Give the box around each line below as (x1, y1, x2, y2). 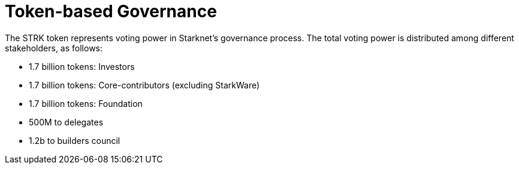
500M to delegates (29, 116, 104, 127)
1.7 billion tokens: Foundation (29, 98, 143, 109)
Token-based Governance (5, 1, 217, 21)
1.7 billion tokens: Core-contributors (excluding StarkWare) (29, 79, 260, 90)
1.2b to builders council (29, 135, 120, 146)
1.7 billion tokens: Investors (29, 61, 135, 72)
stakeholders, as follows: (5, 42, 103, 53)
